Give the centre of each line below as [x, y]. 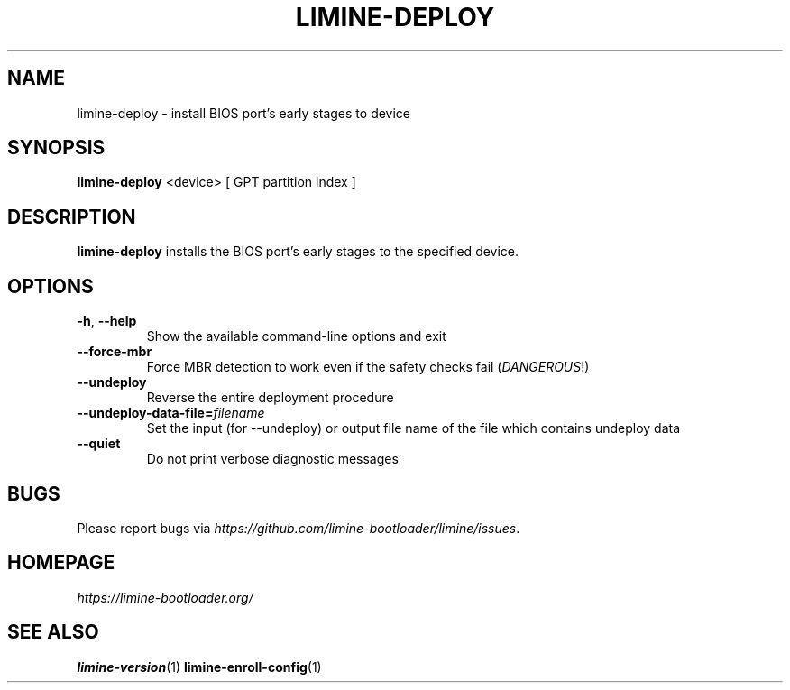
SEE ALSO [53, 632]
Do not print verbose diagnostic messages [272, 459]
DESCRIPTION [72, 216]
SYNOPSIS [56, 148]
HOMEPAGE [61, 563]
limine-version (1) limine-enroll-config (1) [199, 667]
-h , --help [107, 321]
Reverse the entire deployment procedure [270, 398]
